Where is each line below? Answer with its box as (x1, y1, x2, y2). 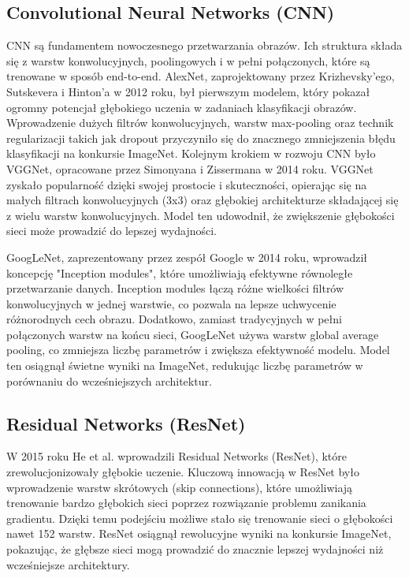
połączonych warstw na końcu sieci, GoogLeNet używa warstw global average (6, 326, 379, 342)
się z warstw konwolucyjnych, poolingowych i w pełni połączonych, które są (6, 52, 370, 69)
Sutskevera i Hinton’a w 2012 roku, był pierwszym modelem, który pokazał (6, 83, 370, 99)
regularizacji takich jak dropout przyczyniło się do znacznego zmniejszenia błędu (6, 129, 396, 146)
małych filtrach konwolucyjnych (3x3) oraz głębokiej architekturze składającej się (6, 192, 399, 208)
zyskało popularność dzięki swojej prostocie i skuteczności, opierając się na (6, 176, 367, 192)
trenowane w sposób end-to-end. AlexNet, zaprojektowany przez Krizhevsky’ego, (6, 68, 395, 84)
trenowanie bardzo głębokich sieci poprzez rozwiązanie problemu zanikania (6, 494, 366, 511)
